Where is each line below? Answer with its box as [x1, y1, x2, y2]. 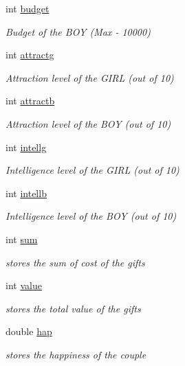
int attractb [6, 93, 55, 108]
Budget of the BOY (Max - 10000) [6, 24, 151, 38]
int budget [6, 1, 50, 15]
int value [6, 278, 42, 293]
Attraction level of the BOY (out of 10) [6, 116, 171, 130]
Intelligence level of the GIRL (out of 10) [6, 163, 179, 177]
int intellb [6, 185, 47, 200]
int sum [6, 231, 38, 246]
